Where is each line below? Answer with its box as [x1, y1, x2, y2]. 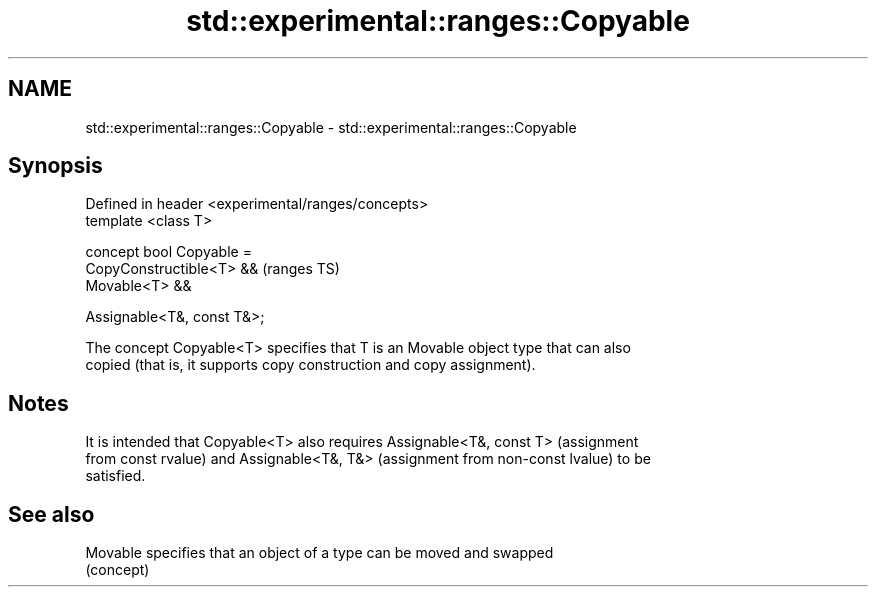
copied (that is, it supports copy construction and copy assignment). [85, 356, 536, 374]
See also [8, 501, 95, 527]
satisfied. [85, 467, 146, 485]
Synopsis [8, 153, 103, 179]
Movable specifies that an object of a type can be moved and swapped [85, 544, 554, 562]
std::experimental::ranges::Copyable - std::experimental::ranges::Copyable [85, 118, 577, 136]
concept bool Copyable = [85, 243, 252, 261]
